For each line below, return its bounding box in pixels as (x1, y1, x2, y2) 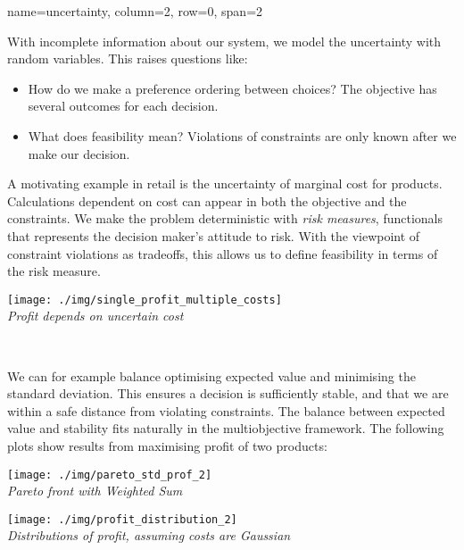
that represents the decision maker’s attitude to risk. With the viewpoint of (7, 226, 420, 245)
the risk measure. (7, 262, 101, 280)
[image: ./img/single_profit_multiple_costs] (7, 293, 282, 306)
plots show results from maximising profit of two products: (7, 436, 327, 454)
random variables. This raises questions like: (7, 49, 248, 68)
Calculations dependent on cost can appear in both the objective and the (7, 191, 407, 210)
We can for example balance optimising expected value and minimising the (7, 366, 416, 385)
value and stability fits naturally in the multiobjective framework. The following (7, 419, 444, 437)
